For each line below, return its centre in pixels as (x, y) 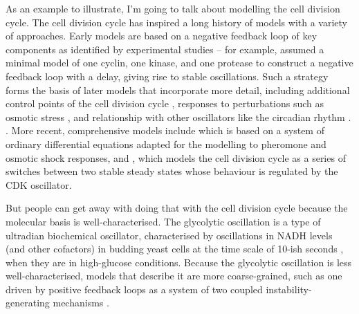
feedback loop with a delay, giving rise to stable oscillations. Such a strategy (167, 76)
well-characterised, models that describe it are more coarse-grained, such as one (174, 276)
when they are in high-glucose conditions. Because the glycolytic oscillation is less (179, 262)
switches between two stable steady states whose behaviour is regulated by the (172, 171)
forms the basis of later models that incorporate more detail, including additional (178, 90)
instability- (289, 289)
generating (28, 303)
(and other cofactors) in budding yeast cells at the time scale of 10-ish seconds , (175, 249)
